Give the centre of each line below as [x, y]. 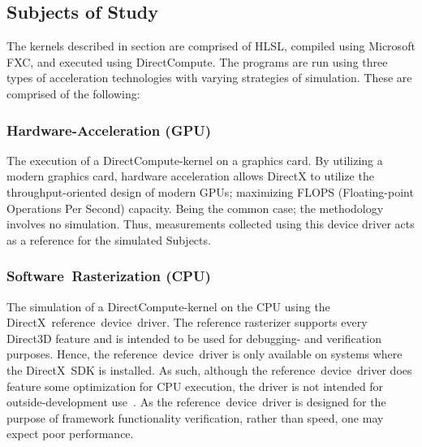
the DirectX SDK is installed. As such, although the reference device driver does [209, 369]
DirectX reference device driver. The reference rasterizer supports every [187, 322]
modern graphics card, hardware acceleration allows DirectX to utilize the [190, 176]
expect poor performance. [70, 434]
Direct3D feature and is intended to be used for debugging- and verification [194, 338]
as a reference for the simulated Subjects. [109, 239]
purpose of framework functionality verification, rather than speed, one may [195, 417]
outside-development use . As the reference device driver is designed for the [196, 402]
